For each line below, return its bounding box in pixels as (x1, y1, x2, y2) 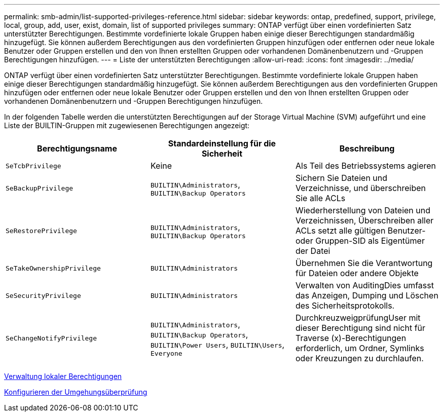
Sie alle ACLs (295, 193, 346, 203)
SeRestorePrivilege (6, 226, 77, 235)
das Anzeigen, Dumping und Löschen (295, 290, 438, 300)
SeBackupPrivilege (6, 184, 73, 192)
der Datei (295, 246, 330, 256)
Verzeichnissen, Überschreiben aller (295, 215, 434, 225)
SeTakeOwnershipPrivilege (6, 264, 101, 272)
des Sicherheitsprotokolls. (295, 300, 395, 311)
